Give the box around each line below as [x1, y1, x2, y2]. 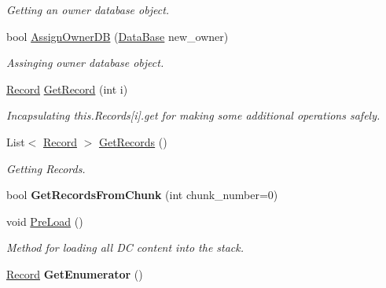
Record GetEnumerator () [6, 265, 143, 282]
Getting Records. [6, 160, 86, 176]
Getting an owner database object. [6, 2, 170, 17]
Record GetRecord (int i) [6, 80, 128, 97]
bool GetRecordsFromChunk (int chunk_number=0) [6, 186, 278, 203]
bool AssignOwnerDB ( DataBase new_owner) [6, 28, 229, 44]
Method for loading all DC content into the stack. [6, 239, 244, 256]
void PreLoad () [6, 212, 83, 229]
